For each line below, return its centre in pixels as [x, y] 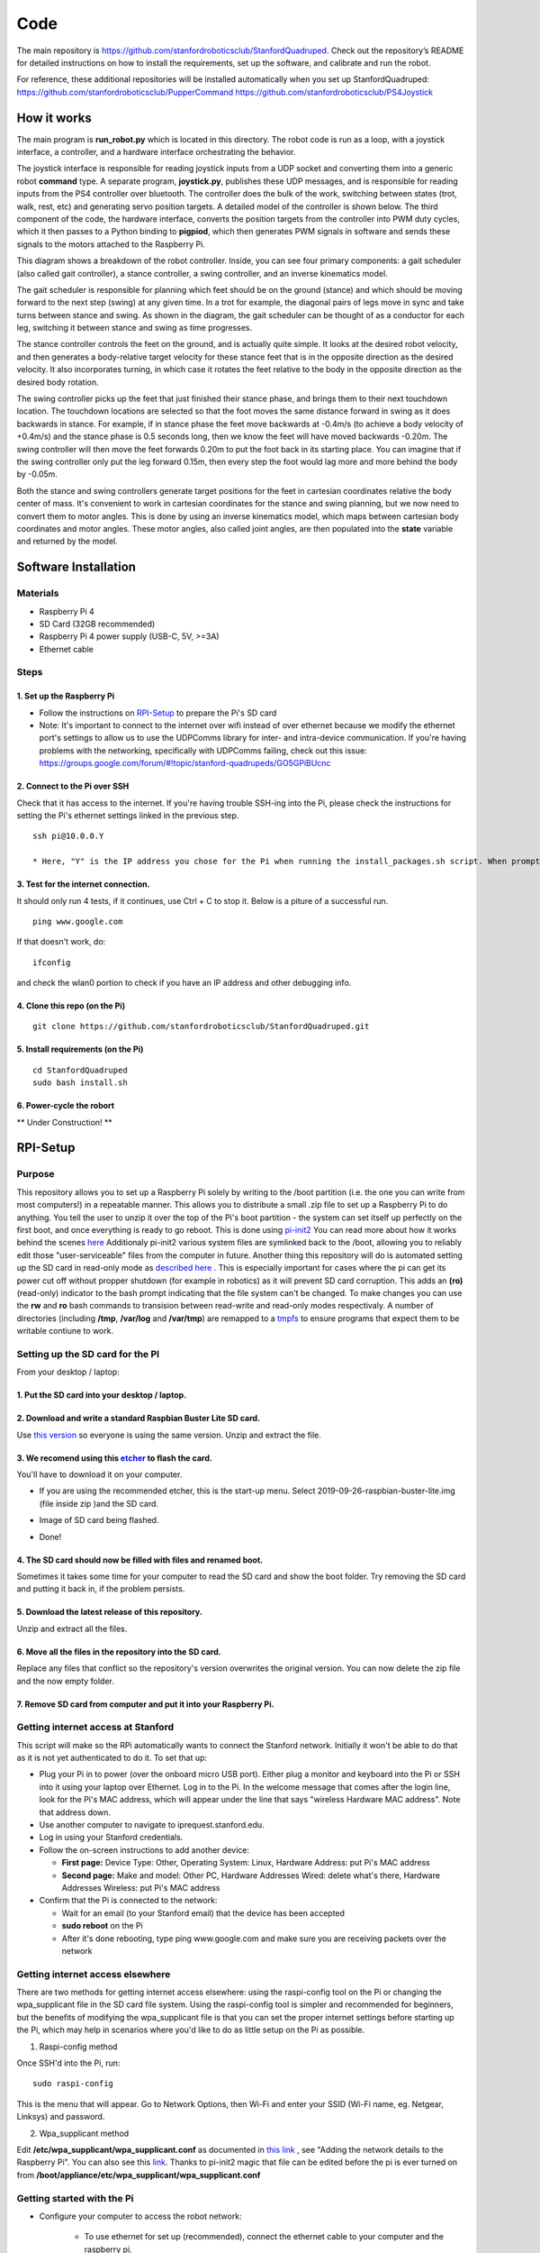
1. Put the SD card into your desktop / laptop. [102, 1395]
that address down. [75, 1812]
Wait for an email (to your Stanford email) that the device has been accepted [203, 1913]
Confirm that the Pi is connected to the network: [128, 1901]
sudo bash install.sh [80, 1083]
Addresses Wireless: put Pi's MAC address [141, 1887]
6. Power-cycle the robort [66, 1106]
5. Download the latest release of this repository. [109, 1612]
